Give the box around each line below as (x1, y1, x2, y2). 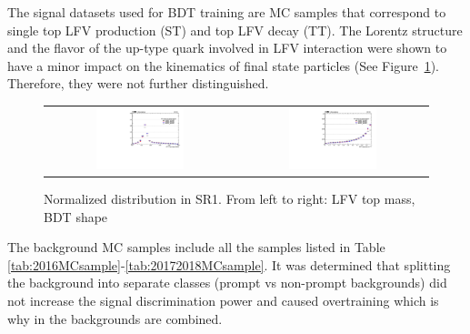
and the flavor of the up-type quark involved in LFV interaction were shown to (7, 38, 447, 57)
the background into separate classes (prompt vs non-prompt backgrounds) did (7, 273, 447, 292)
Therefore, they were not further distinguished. (7, 74, 269, 93)
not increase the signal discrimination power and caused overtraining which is (7, 290, 439, 309)
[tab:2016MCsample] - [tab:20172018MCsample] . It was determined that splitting (7, 255, 451, 274)
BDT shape (44, 207, 108, 226)
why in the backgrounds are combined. (7, 309, 223, 328)
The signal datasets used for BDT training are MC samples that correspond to (7, 3, 446, 21)
